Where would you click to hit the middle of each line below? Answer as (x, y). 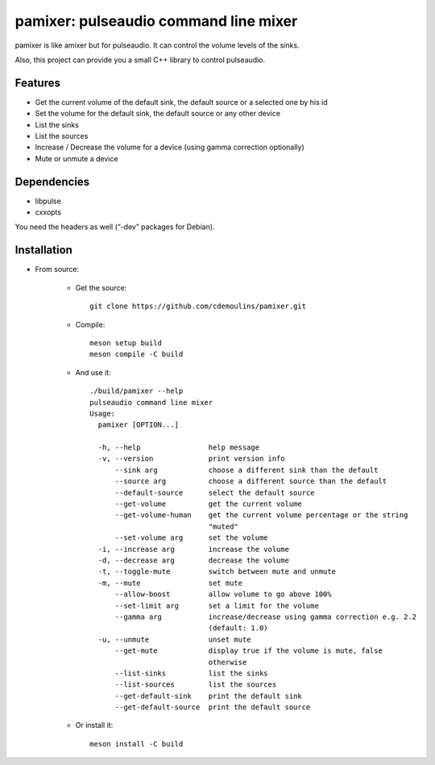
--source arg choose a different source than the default (251, 481)
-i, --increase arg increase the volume (194, 549)
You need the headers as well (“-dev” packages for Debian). (115, 227)
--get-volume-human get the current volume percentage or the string (261, 515)
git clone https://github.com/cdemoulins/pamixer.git (198, 306)
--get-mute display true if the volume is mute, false (249, 651)
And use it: (93, 372)
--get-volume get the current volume (208, 504)
